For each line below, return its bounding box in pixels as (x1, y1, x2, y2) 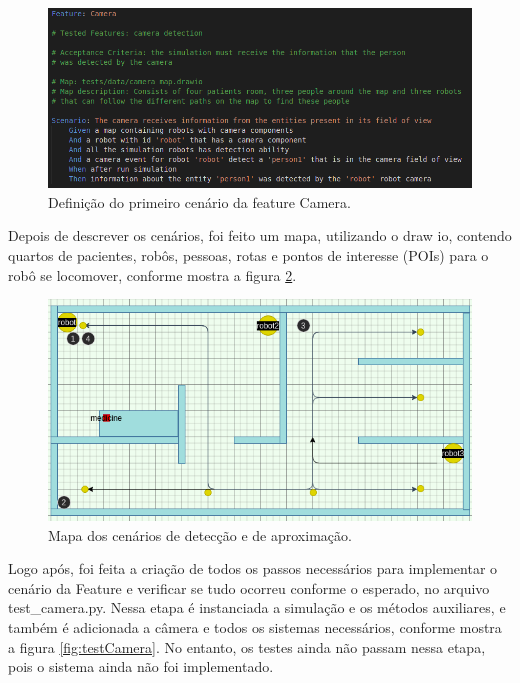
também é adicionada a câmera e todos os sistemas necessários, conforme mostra (8, 617, 502, 637)
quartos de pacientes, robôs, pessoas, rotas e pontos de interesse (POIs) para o (8, 245, 489, 266)
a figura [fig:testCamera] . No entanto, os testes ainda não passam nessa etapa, (8, 636, 486, 657)
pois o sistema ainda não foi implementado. (8, 656, 274, 677)
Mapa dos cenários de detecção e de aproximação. (48, 524, 352, 545)
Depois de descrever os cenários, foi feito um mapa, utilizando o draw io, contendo (8, 225, 512, 246)
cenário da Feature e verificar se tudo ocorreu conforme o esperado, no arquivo (8, 577, 490, 598)
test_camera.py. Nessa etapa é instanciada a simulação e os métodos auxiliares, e (8, 597, 506, 618)
